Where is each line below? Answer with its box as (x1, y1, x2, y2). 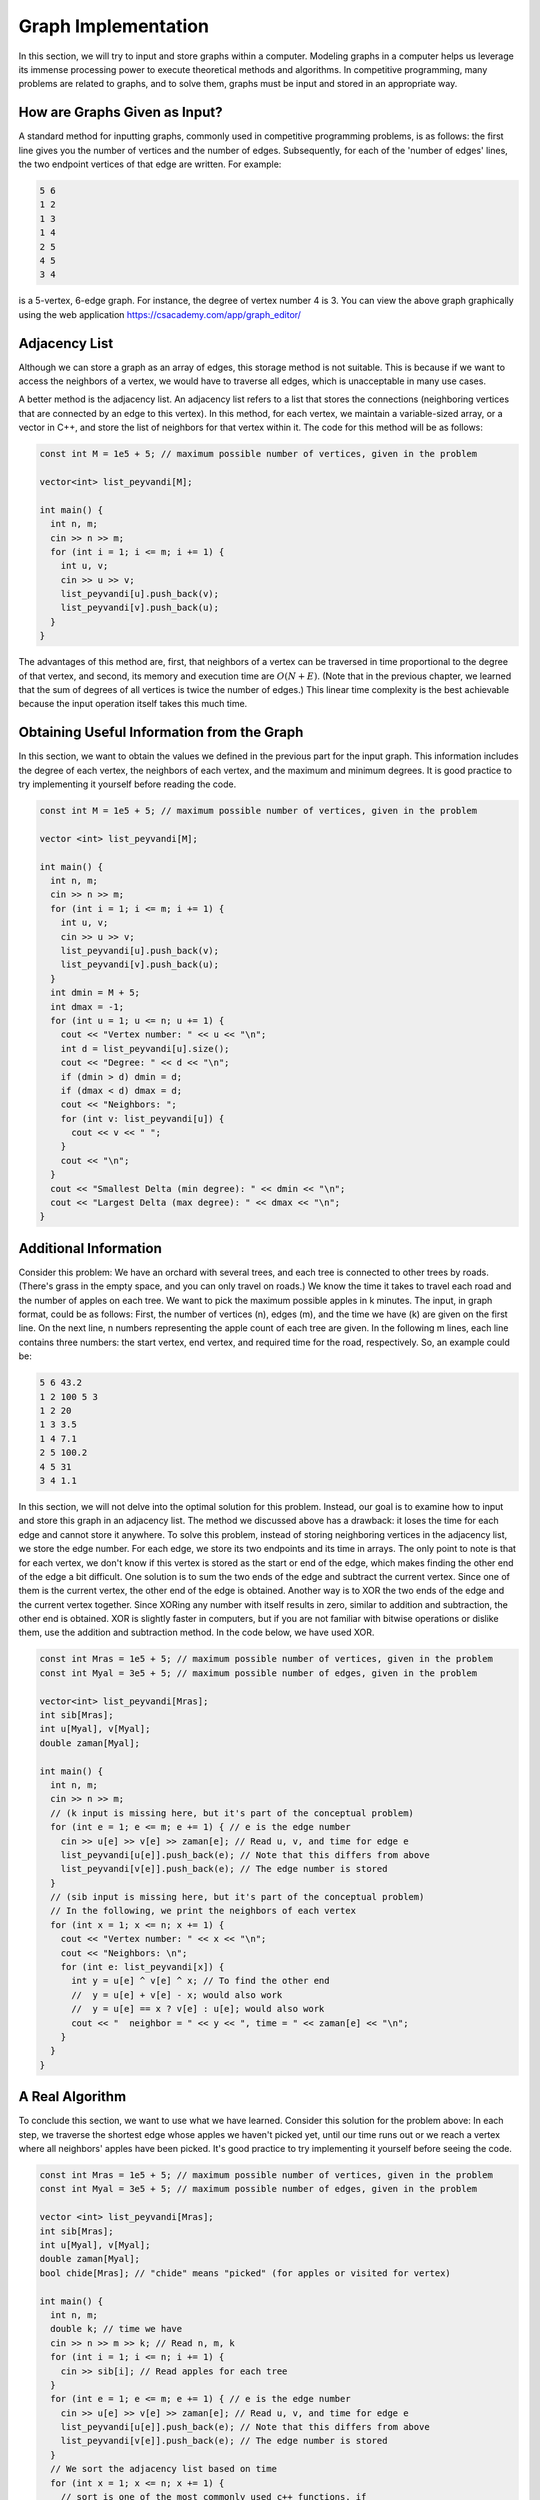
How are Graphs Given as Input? (18, 104, 223, 121)
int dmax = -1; (50, 1001, 125, 1012)
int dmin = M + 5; (50, 987, 140, 999)
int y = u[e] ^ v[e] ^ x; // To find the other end (71, 1975, 330, 1987)
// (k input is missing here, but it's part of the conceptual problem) (50, 1807, 415, 1819)
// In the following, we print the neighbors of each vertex (50, 1905, 357, 1917)
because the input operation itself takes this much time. (18, 698, 248, 710)
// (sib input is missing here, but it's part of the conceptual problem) (50, 1891, 425, 1903)
